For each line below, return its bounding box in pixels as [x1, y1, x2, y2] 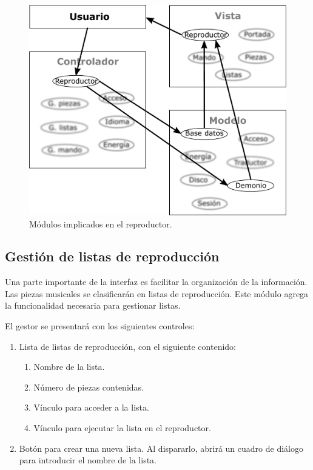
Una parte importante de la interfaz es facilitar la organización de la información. [5, 275, 308, 288]
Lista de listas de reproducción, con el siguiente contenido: [19, 340, 236, 352]
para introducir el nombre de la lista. [19, 454, 156, 466]
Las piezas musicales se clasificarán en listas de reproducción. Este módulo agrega [5, 287, 309, 300]
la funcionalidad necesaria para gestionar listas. [5, 299, 181, 312]
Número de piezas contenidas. [33, 380, 144, 393]
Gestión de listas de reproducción [5, 247, 220, 266]
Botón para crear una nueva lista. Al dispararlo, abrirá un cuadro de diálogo [19, 441, 303, 454]
